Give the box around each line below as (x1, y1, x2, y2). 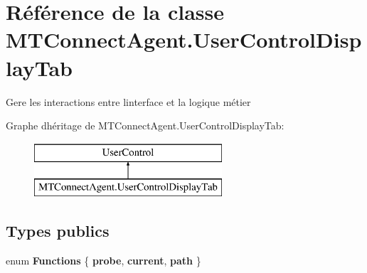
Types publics (6, 220, 110, 242)
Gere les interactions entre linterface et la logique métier (6, 94, 251, 109)
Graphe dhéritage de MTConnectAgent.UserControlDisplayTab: (6, 118, 284, 133)
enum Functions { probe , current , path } (6, 253, 201, 268)
